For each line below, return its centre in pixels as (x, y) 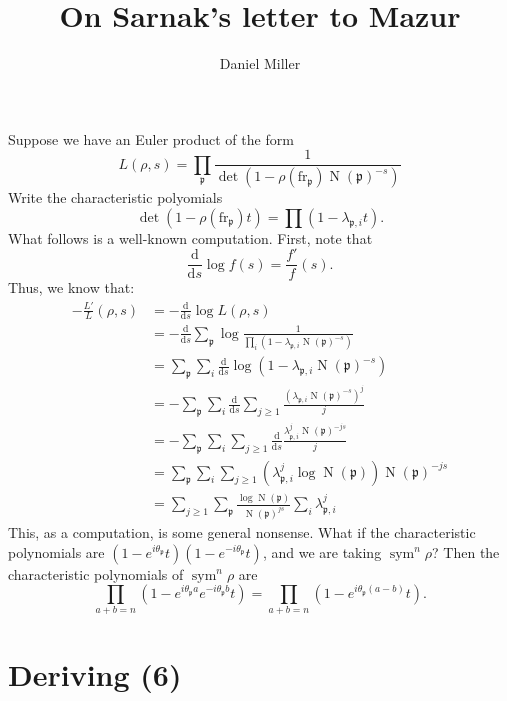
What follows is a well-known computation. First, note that (190, 237)
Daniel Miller (260, 63)
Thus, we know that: (71, 287)
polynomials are (56, 551)
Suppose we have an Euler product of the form (151, 138)
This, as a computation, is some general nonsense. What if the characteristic (242, 531)
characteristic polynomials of (96, 573)
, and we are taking (322, 551)
